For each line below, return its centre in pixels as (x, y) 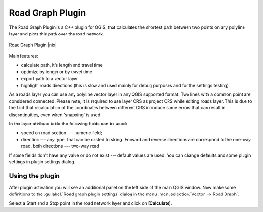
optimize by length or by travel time (57, 72)
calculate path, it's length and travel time (62, 65)
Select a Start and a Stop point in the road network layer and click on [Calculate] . (91, 203)
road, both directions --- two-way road (60, 146)
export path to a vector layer (50, 78)
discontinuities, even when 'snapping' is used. (55, 115)
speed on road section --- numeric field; (62, 132)
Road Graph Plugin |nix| (33, 45)
